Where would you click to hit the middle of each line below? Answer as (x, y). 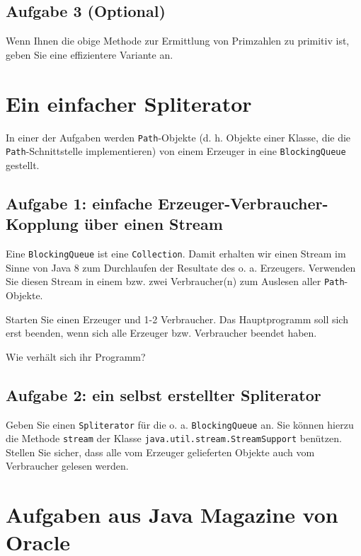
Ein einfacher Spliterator (129, 103)
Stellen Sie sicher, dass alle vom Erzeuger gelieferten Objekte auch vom (160, 452)
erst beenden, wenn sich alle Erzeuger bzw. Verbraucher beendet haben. (161, 333)
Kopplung (42, 224)
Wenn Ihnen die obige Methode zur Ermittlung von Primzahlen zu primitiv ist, (178, 41)
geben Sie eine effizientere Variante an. (90, 54)
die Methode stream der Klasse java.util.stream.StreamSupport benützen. (174, 438)
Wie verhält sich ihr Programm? (76, 356)
